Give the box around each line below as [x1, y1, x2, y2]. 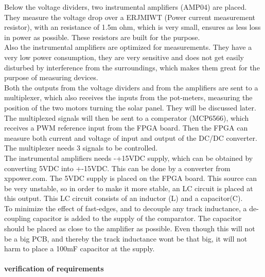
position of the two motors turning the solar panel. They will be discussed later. [4, 102, 256, 113]
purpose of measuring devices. [4, 72, 98, 83]
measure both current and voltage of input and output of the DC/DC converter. [4, 132, 257, 143]
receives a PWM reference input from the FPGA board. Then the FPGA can [4, 122, 248, 133]
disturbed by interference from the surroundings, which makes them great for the [4, 62, 260, 72]
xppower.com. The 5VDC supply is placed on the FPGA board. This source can [4, 173, 257, 183]
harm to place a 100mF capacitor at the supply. [4, 243, 155, 254]
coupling [4, 213, 31, 224]
